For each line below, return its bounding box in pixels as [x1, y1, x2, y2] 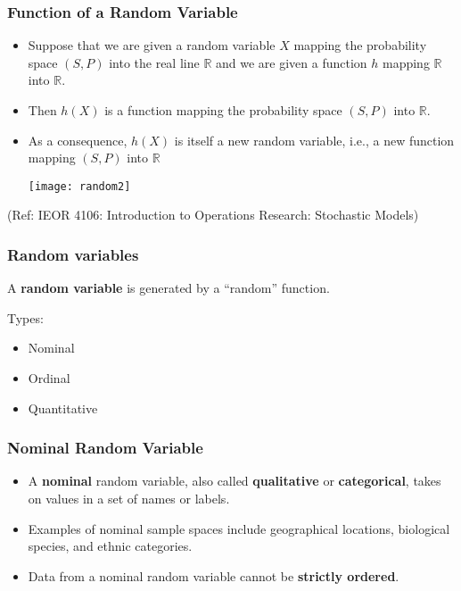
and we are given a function [215, 53, 367, 71]
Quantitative [28, 398, 98, 417]
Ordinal [28, 369, 70, 387]
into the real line [109, 53, 200, 71]
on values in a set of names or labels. [28, 489, 230, 508]
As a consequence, [28, 130, 128, 149]
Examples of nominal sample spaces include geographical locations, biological [28, 519, 450, 537]
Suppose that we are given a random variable [28, 36, 276, 54]
